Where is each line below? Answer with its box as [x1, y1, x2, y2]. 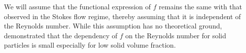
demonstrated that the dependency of [4, 30, 117, 40]
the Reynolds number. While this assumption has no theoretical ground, [4, 21, 222, 31]
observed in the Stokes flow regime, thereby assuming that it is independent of [4, 11, 241, 21]
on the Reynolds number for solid [125, 30, 226, 40]
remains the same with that [159, 1, 243, 11]
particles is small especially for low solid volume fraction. [4, 40, 176, 50]
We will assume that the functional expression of [4, 1, 151, 11]
